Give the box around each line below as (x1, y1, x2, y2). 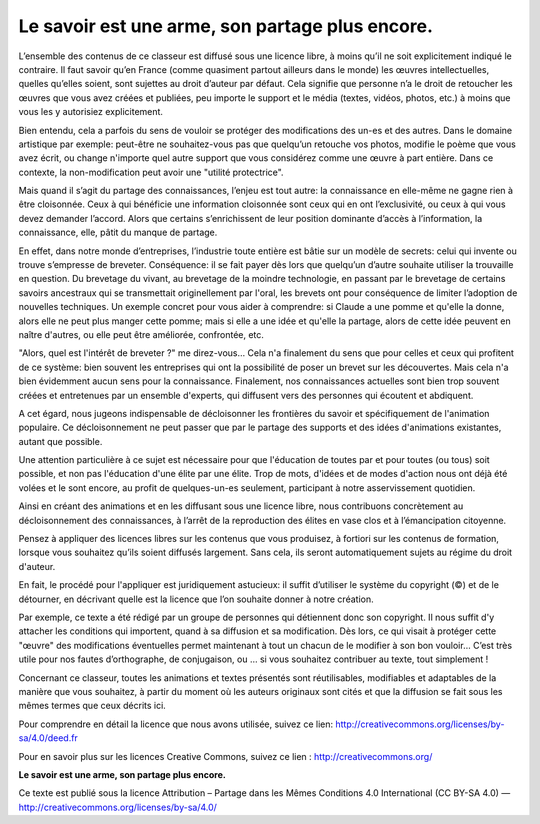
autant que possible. (18, 435, 103, 447)
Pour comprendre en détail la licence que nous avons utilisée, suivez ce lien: (18, 718, 334, 730)
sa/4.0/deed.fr (18, 732, 79, 744)
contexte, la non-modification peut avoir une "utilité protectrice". (18, 166, 284, 178)
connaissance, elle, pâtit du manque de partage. (18, 226, 218, 239)
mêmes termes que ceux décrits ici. (18, 700, 167, 712)
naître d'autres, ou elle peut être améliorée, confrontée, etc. (18, 328, 265, 340)
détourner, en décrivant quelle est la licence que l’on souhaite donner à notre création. (18, 593, 374, 605)
